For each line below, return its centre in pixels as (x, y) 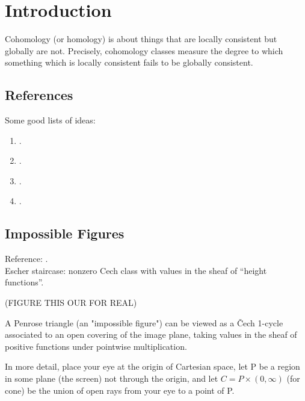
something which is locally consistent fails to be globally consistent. (129, 62)
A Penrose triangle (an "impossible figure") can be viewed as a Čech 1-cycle (144, 322)
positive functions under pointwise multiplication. (96, 346)
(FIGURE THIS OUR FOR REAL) (71, 303)
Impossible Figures (65, 233)
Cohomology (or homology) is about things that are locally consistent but (141, 39)
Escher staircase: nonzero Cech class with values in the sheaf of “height (136, 270)
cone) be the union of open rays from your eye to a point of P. (120, 390)
